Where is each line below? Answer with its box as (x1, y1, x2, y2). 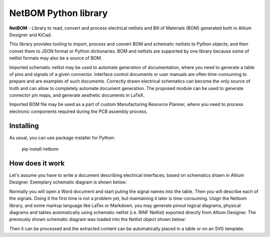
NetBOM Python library (9, 7, 108, 18)
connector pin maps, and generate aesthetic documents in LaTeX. (9, 92, 145, 98)
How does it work (9, 159, 65, 167)
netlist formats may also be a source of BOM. (9, 55, 102, 61)
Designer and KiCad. (9, 31, 52, 37)
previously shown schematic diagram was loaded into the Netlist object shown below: (9, 216, 186, 222)
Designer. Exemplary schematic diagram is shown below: (9, 179, 127, 185)
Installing (9, 121, 39, 130)
